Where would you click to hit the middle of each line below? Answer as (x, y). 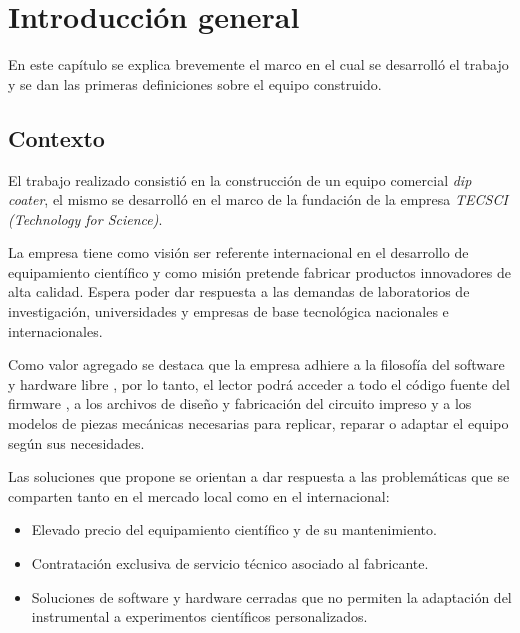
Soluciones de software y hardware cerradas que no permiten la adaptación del (271, 596)
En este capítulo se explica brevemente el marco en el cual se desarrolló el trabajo (258, 64)
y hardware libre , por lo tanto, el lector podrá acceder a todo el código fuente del (259, 383)
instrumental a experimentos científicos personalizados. (199, 616)
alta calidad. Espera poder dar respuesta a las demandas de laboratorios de (239, 291)
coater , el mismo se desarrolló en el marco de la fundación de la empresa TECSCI (258, 199)
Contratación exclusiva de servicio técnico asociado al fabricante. (230, 563)
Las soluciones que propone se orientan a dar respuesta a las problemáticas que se (259, 476)
